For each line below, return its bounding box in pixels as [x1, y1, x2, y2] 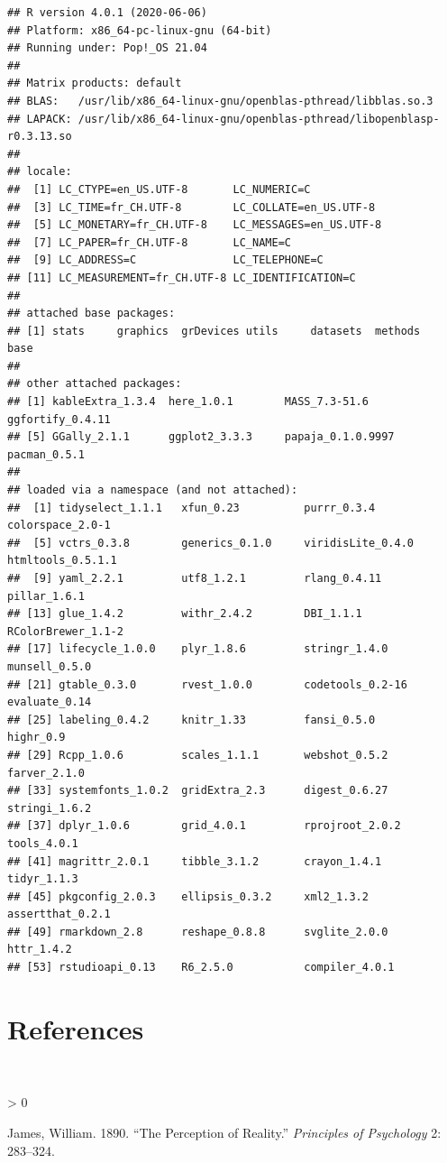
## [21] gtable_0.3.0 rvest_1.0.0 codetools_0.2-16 [7, 678, 407, 691]
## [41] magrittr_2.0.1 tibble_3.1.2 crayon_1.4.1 [7, 854, 382, 868]
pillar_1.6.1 [7, 589, 85, 603]
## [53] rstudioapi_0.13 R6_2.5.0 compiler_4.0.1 [7, 961, 395, 974]
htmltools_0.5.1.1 [7, 554, 117, 568]
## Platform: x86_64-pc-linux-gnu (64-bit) [7, 23, 272, 37]
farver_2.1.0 [7, 766, 85, 780]
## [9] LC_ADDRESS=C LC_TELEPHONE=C [7, 254, 324, 267]
